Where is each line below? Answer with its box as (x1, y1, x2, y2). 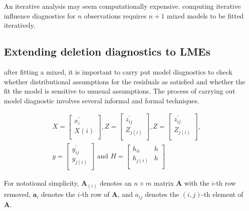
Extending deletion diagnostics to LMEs (4, 44, 211, 59)
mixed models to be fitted (167, 10, 244, 20)
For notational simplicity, (4, 178, 79, 188)
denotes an (99, 178, 132, 188)
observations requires (84, 10, 147, 20)
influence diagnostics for (4, 10, 76, 20)
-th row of (79, 189, 110, 199)
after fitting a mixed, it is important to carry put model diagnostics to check (4, 66, 232, 77)
